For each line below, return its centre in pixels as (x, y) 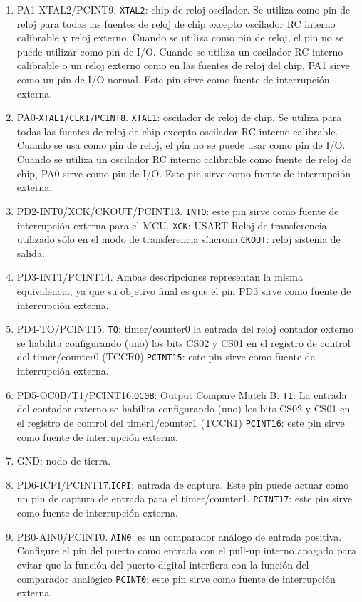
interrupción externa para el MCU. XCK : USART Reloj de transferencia (172, 225)
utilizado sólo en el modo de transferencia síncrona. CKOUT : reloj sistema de (179, 239)
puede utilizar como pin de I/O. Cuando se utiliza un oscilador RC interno (180, 51)
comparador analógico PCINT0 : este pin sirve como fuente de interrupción (176, 578)
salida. (31, 253)
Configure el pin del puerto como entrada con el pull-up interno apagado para (187, 550)
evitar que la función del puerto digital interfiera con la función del (163, 564)
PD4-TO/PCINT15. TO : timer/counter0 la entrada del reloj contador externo (185, 329)
